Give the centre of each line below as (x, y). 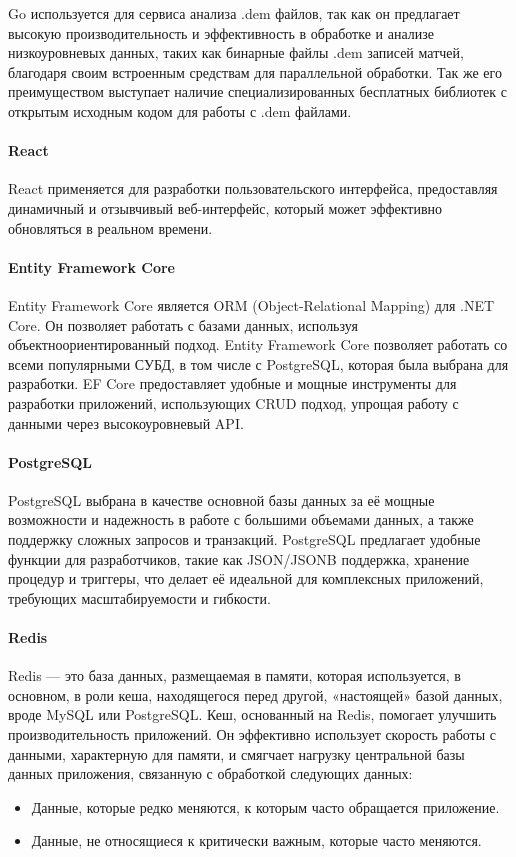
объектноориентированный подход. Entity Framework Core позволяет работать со (258, 344)
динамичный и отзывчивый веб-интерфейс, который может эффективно (225, 207)
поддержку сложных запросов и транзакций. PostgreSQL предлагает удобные (244, 539)
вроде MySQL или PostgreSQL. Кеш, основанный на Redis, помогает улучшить (252, 714)
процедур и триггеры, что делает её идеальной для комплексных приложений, (246, 578)
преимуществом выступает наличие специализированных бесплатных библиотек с (257, 91)
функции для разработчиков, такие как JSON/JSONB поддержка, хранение (239, 558)
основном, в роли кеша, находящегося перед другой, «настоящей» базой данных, (255, 694)
